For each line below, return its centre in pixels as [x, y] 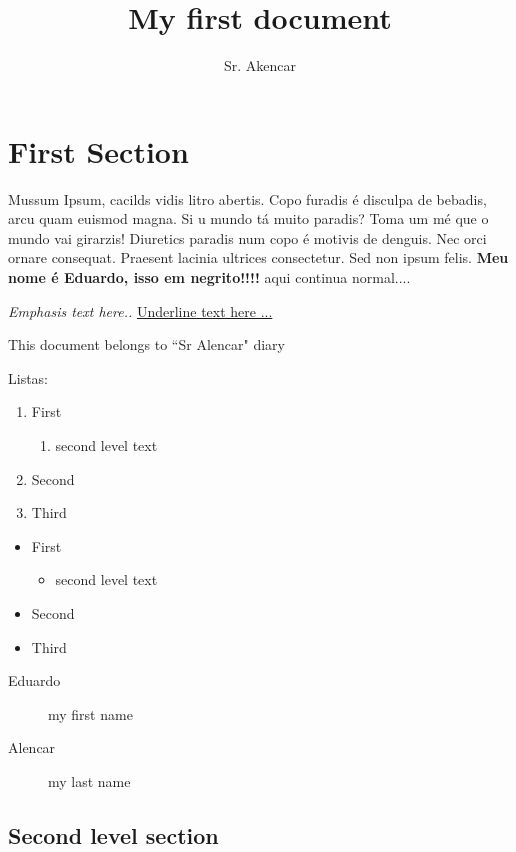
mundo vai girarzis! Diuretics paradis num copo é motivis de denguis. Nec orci [247, 237]
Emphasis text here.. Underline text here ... [140, 310]
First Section [98, 150]
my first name [90, 713]
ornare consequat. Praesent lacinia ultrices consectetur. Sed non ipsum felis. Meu [258, 257]
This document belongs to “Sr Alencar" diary [146, 344]
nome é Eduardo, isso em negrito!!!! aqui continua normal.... [209, 277]
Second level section [113, 834]
